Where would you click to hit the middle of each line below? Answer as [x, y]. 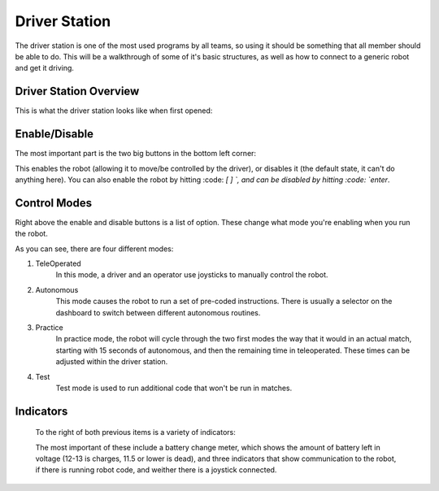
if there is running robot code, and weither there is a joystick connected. [156, 470]
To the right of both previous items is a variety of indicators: [135, 432]
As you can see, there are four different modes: [94, 249]
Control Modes [54, 203]
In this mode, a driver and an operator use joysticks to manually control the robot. [192, 275]
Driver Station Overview [77, 91]
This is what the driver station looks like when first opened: [114, 111]
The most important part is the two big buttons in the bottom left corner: [135, 154]
